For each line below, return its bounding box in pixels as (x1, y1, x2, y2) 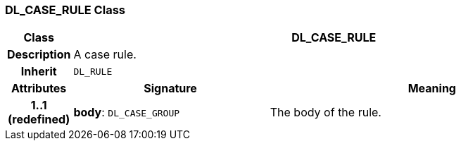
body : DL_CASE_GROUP (73, 105, 180, 120)
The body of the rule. (270, 105, 381, 120)
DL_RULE (73, 66, 113, 77)
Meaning (408, 81, 456, 96)
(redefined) (8, 112, 70, 127)
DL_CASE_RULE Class (5, 3, 125, 17)
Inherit (20, 64, 57, 79)
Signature (144, 81, 197, 96)
